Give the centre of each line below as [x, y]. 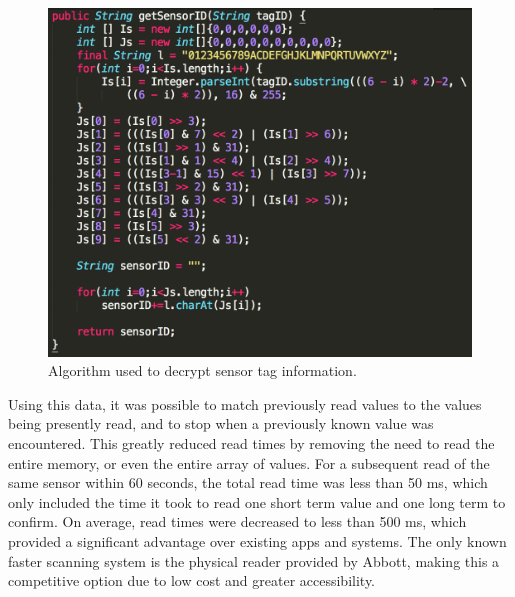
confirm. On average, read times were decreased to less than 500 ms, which [237, 521]
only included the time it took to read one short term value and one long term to [257, 501]
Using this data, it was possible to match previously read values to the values [245, 403]
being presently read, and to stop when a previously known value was [221, 423]
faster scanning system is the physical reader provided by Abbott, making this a [254, 560]
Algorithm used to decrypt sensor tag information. [202, 370]
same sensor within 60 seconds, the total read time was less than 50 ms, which [248, 482]
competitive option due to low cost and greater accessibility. [192, 580]
